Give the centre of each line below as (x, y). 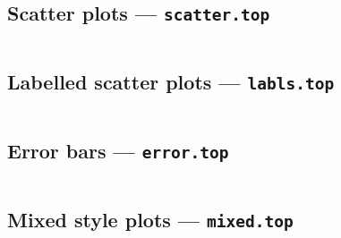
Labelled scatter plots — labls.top (171, 82)
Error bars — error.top (118, 150)
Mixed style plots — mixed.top (150, 219)
